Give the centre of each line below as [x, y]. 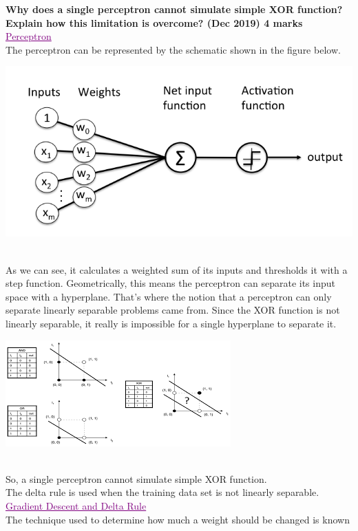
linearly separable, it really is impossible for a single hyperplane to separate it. [171, 323]
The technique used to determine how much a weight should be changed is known [178, 519]
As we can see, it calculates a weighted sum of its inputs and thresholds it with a [177, 269]
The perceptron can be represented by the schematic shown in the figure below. [173, 49]
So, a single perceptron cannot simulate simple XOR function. [136, 478]
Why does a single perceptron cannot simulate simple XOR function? [174, 9]
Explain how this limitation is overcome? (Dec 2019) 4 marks [154, 22]
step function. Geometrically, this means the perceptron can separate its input [170, 283]
